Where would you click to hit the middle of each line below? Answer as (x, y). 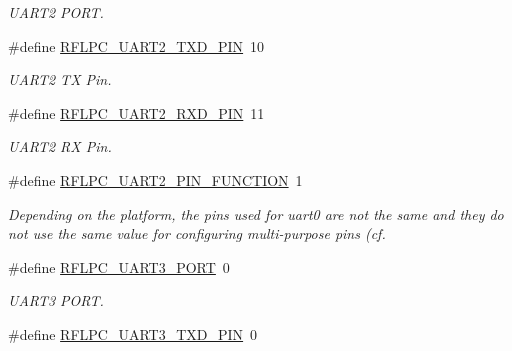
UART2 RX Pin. (60, 146)
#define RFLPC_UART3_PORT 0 (119, 266)
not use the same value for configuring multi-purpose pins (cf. (197, 233)
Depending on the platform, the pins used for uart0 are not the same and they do (256, 213)
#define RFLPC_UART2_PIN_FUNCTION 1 (155, 179)
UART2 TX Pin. (60, 79)
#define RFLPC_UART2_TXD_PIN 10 (136, 45)
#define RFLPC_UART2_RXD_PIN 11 (136, 112)
